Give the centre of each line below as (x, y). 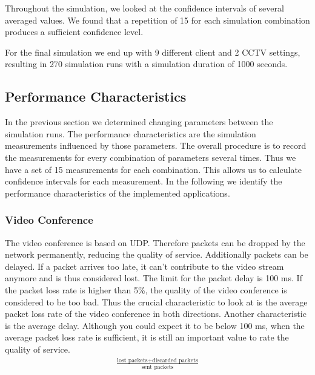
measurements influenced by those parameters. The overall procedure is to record (156, 145)
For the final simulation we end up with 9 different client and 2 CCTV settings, (153, 52)
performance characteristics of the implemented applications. (118, 193)
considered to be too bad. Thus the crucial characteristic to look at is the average (156, 302)
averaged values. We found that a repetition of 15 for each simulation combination (157, 20)
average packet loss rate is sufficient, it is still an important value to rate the (147, 337)
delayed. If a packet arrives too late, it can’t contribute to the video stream (144, 266)
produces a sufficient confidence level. (74, 32)
